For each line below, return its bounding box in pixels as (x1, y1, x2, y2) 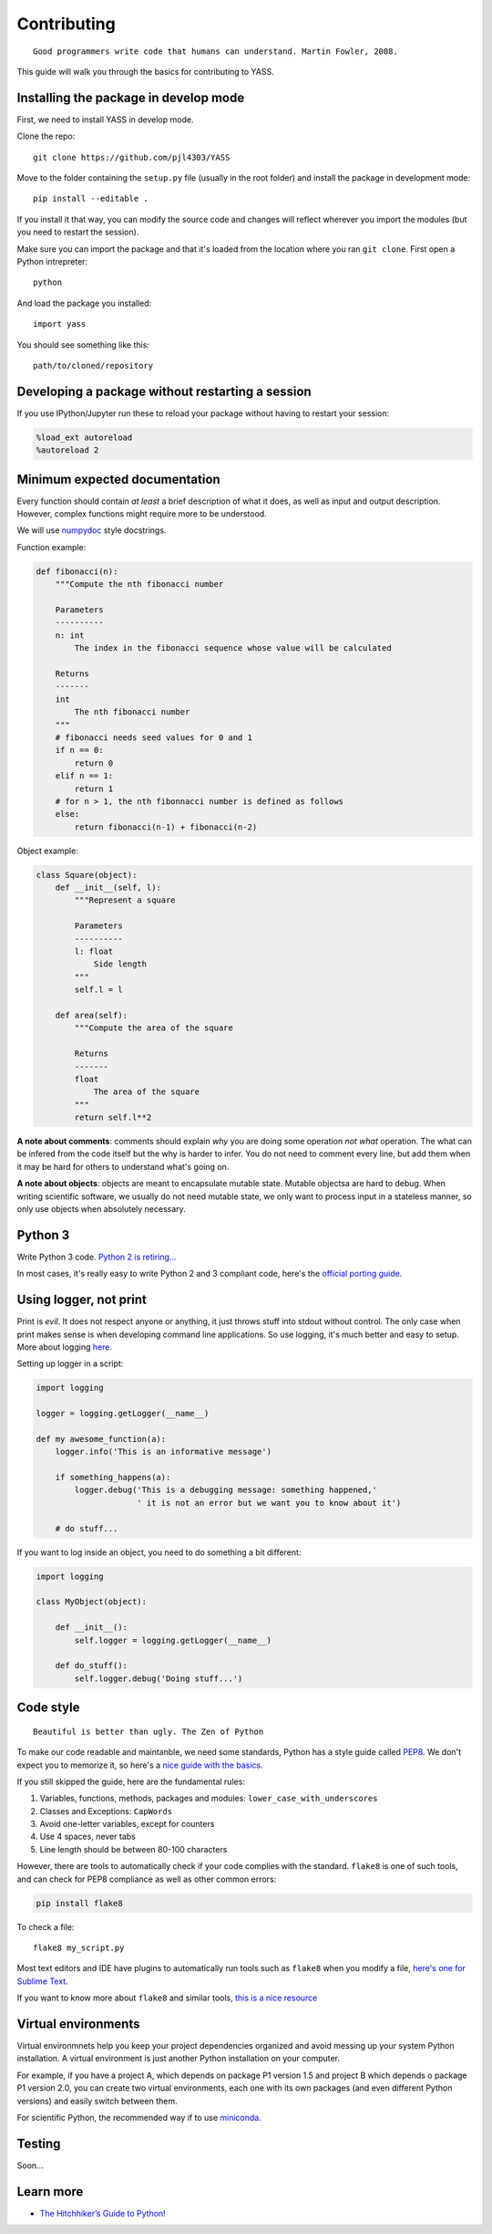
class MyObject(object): (36, 1597, 148, 1607)
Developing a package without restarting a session (16, 383, 312, 399)
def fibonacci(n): (36, 566, 118, 577)
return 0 (74, 757, 114, 768)
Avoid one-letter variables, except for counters (39, 1819, 215, 1830)
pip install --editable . (33, 193, 149, 204)
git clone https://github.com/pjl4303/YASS (33, 151, 231, 162)
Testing (16, 2135, 61, 2151)
